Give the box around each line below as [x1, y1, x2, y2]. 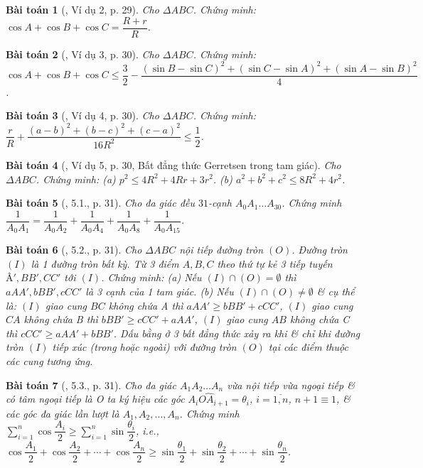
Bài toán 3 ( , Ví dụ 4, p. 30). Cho [6, 108, 159, 123]
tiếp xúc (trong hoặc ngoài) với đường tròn [52, 339, 237, 354]
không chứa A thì [108, 298, 183, 312]
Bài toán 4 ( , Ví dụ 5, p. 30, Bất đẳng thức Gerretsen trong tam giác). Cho [6, 157, 341, 172]
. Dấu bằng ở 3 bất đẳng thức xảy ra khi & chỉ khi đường [113, 325, 360, 340]
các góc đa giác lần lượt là [6, 406, 119, 420]
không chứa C [289, 312, 350, 327]
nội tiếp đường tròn [179, 242, 264, 257]
